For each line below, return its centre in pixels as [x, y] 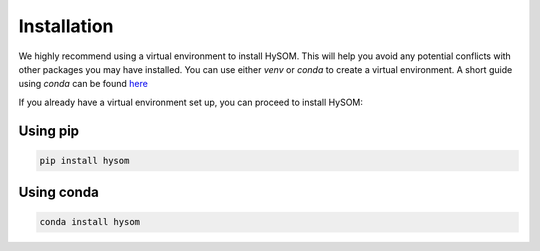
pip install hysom [84, 160]
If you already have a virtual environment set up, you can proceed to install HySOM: [191, 102]
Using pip [49, 130]
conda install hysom [89, 222]
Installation [66, 26]
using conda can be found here [83, 84]
